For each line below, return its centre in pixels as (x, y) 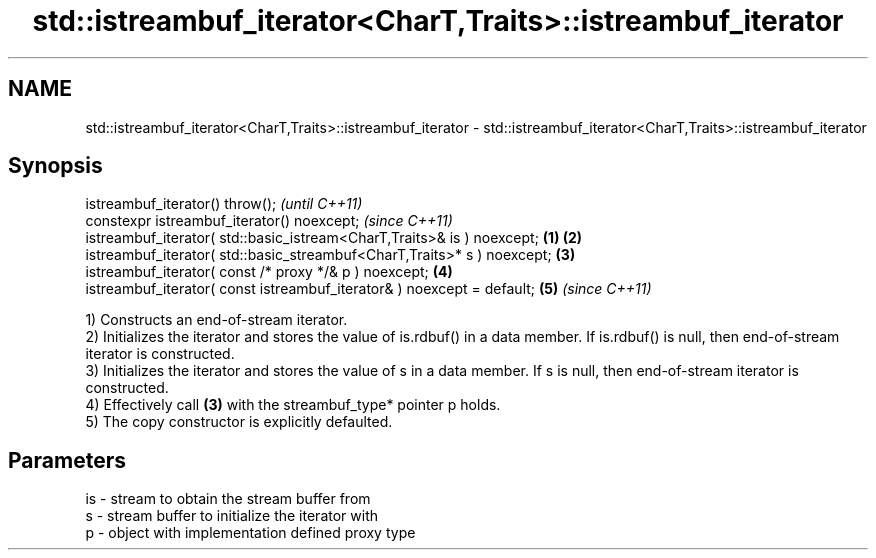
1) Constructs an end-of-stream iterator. (216, 320)
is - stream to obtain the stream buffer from (228, 499)
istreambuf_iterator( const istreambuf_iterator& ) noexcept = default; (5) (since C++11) (368, 289)
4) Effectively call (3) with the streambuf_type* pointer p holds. (293, 405)
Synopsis (55, 166)
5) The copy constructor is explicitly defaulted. (239, 422)
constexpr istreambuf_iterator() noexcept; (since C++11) (269, 221)
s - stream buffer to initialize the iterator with (231, 516)
